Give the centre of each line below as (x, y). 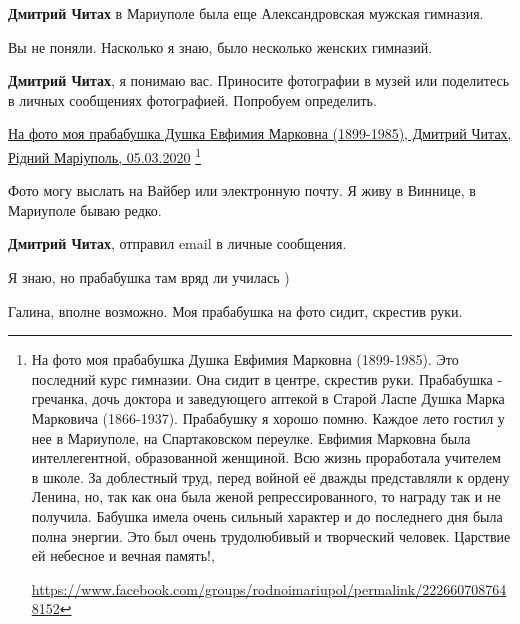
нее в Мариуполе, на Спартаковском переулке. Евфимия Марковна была (251, 437)
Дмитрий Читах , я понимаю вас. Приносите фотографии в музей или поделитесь (259, 80)
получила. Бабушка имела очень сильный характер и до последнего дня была (267, 515)
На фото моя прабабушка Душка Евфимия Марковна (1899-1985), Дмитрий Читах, (260, 133)
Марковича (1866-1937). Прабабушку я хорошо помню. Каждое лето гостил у (268, 417)
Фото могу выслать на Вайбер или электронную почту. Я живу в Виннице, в (242, 190)
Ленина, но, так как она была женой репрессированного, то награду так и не (266, 496)
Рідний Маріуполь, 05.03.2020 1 (105, 155)
